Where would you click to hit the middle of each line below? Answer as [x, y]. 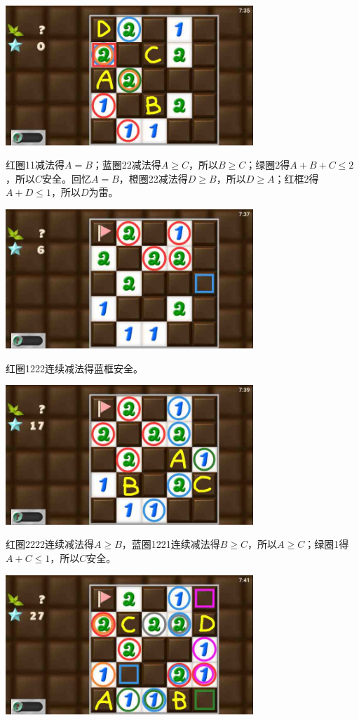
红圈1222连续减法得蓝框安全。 [74, 368]
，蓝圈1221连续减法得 [171, 544]
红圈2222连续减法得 [50, 544]
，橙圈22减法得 [153, 178]
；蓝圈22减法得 [127, 165]
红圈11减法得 [35, 165]
